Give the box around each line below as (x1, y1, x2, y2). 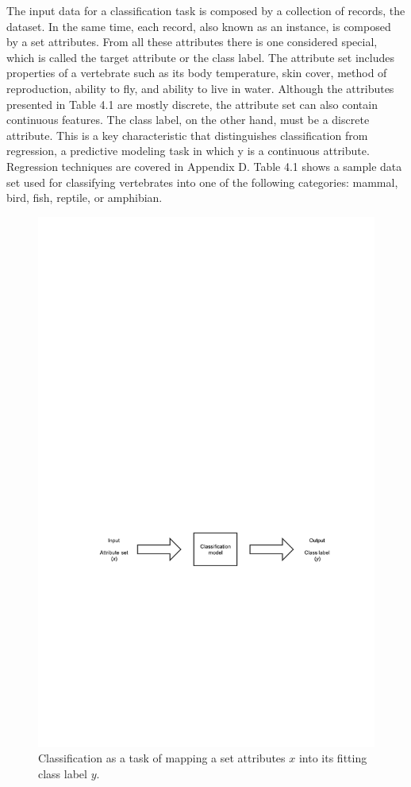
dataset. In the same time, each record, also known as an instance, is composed (6, 17, 391, 34)
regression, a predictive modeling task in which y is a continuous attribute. (6, 142, 370, 159)
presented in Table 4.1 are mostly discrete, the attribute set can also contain (6, 95, 378, 112)
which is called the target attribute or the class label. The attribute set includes (6, 48, 394, 65)
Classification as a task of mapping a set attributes (38, 750, 286, 766)
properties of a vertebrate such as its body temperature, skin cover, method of (6, 64, 387, 81)
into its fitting (298, 750, 367, 766)
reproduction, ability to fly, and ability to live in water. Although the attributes (6, 79, 394, 96)
